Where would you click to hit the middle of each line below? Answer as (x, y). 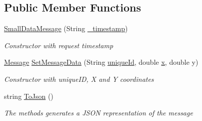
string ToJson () (29, 96)
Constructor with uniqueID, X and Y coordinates (79, 79)
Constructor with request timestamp (59, 45)
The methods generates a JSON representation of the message (98, 113)
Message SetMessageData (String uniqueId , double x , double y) (101, 62)
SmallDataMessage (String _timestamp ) (66, 28)
